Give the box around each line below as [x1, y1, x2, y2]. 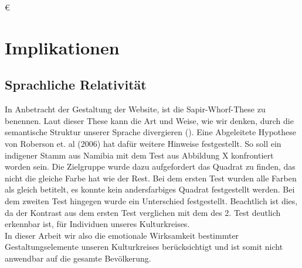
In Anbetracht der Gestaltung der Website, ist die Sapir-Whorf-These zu [5, 103, 266, 115]
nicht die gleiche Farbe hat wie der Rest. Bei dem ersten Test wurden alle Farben [5, 171, 297, 184]
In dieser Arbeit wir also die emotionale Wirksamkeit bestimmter [5, 229, 239, 241]
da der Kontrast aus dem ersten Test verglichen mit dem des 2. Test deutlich [5, 206, 281, 218]
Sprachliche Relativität [5, 75, 147, 94]
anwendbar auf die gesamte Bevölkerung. [5, 252, 151, 264]
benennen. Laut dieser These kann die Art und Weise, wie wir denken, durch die [5, 114, 294, 126]
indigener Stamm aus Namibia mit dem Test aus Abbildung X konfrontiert [5, 149, 274, 161]
